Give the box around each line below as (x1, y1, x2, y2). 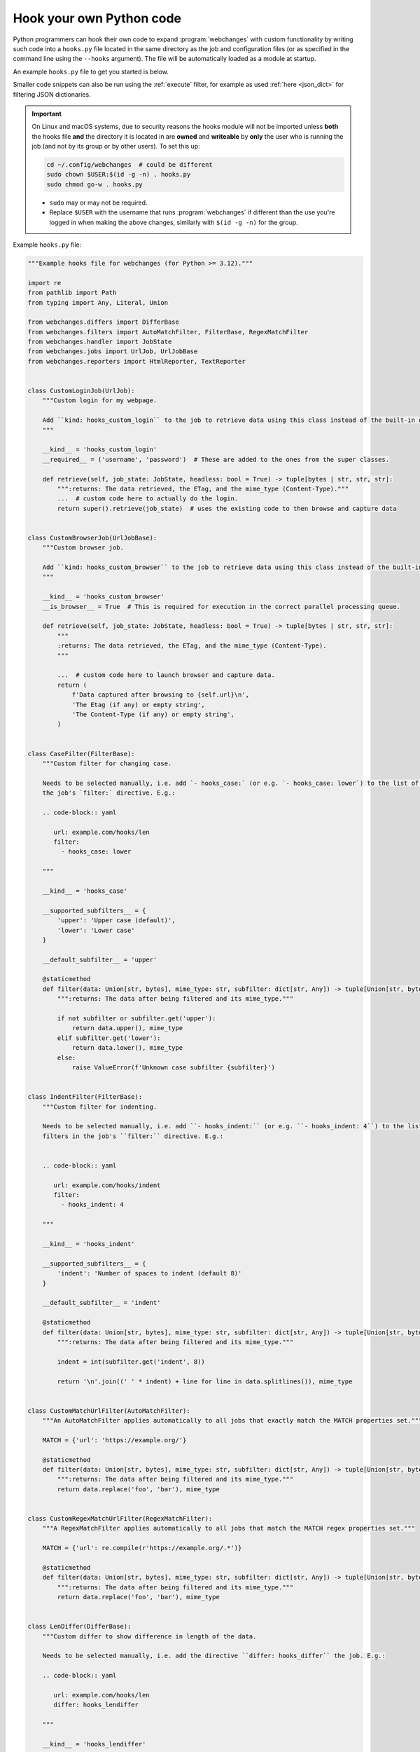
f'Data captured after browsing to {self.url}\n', (71, 691, 250, 699)
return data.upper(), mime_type (71, 1024, 183, 1032)
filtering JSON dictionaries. (13, 90, 91, 98)
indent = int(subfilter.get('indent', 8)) (57, 1357, 206, 1366)
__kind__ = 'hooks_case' (42, 887, 128, 895)
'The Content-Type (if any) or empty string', (71, 710, 234, 718)
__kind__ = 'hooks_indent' (42, 1240, 136, 1248)
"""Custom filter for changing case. (42, 759, 172, 767)
